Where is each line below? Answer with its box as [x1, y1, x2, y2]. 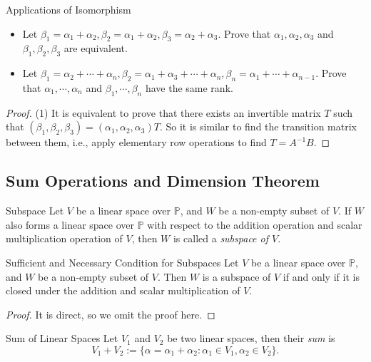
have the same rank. [145, 80, 233, 95]
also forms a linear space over [6, 217, 134, 232]
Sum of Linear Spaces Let [6, 331, 118, 346]
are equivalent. [63, 41, 128, 56]
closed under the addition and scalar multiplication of [6, 283, 240, 298]
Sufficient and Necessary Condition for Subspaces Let [6, 254, 239, 269]
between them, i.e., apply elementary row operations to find [6, 135, 267, 150]
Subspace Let [6, 203, 64, 218]
